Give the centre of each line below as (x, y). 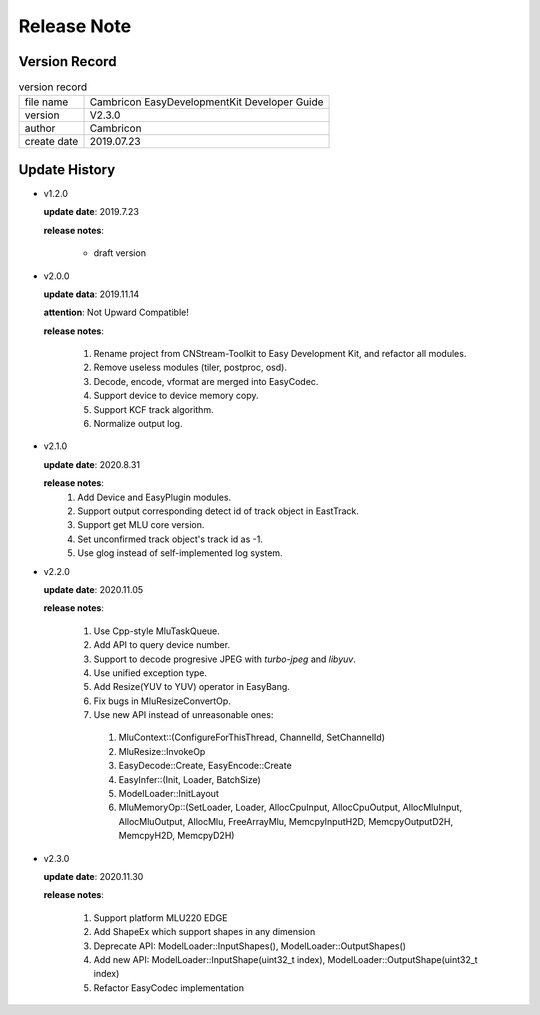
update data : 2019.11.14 (91, 294)
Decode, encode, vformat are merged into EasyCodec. (206, 381)
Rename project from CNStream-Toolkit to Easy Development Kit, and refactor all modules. (280, 354)
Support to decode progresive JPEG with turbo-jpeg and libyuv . (225, 659)
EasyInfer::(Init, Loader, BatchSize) (190, 779)
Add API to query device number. (161, 645)
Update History (67, 169)
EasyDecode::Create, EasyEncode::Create (205, 766)
